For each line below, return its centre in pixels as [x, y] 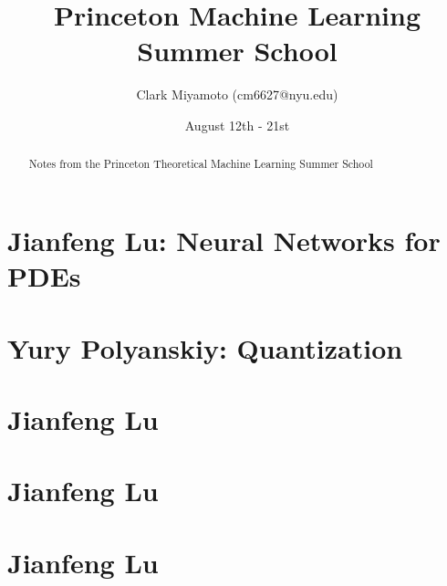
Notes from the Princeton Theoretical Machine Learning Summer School [201, 164]
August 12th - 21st [237, 125]
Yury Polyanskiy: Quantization [205, 347]
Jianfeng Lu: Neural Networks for [224, 240]
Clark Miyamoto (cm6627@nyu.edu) [237, 94]
